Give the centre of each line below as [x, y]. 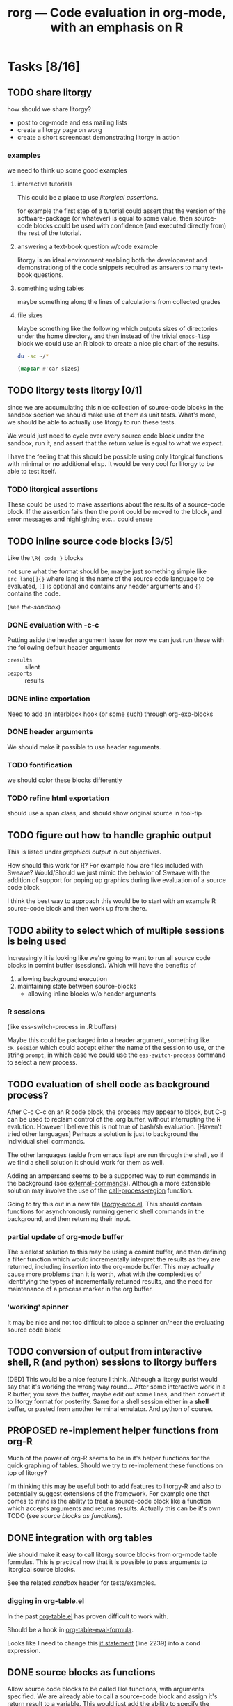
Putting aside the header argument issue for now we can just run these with [115, 640]
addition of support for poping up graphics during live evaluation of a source [117, 880]
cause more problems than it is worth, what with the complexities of [104, 1274]
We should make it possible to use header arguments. [84, 747]
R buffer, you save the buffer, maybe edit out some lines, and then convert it [116, 1394]
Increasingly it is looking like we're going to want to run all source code [109, 958]
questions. [49, 275]
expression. [24, 1650]
